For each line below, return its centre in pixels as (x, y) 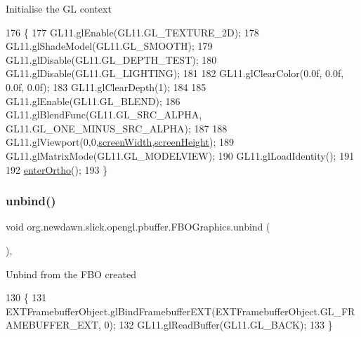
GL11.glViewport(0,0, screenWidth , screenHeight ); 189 (120, 142)
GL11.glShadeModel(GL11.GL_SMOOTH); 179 (109, 46)
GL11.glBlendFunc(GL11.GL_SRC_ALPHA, (104, 115)
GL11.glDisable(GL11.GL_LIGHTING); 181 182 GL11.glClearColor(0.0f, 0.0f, (175, 73)
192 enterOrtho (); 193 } (57, 169)
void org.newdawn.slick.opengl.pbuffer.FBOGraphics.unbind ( (138, 227)
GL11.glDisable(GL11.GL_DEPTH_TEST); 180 (111, 59)
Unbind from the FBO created (71, 274)
